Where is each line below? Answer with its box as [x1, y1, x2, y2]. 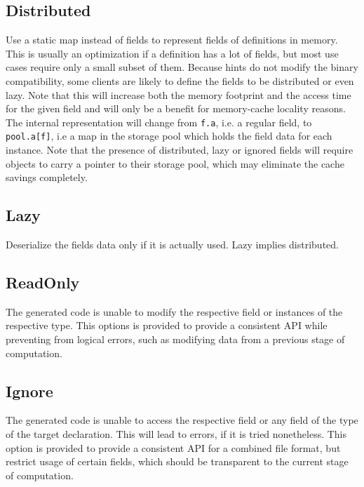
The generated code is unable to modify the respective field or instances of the [6, 304, 343, 319]
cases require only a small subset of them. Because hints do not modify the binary [6, 60, 358, 74]
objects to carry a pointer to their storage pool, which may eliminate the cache [6, 156, 344, 171]
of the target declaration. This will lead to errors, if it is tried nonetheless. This [6, 427, 347, 441]
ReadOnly [6, 272, 80, 293]
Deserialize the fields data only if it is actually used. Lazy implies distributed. [6, 237, 339, 252]
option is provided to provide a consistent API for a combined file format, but [6, 440, 341, 455]
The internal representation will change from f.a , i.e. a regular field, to [6, 114, 312, 129]
